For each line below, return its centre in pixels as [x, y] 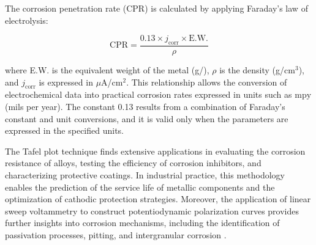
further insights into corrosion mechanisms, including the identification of [142, 223]
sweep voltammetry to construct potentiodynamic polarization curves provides [152, 210]
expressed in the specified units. [65, 130]
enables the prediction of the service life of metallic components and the [140, 187]
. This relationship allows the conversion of [207, 82]
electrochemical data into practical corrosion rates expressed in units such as [149, 94]
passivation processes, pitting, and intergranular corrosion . [116, 234]
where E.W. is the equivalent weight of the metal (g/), [107, 70]
